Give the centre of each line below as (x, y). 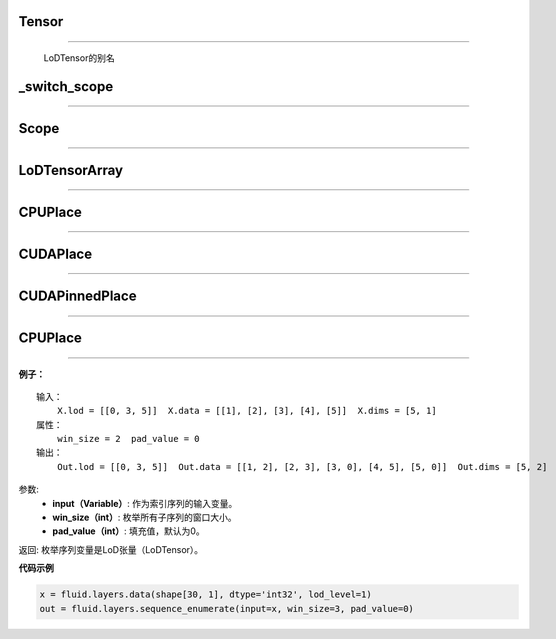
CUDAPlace (55, 253)
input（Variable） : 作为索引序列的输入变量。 (145, 503)
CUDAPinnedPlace (77, 295)
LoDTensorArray (71, 170)
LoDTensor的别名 (79, 58)
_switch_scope (66, 86)
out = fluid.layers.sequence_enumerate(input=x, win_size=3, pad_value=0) (227, 608)
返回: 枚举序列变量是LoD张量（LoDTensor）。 (111, 549)
